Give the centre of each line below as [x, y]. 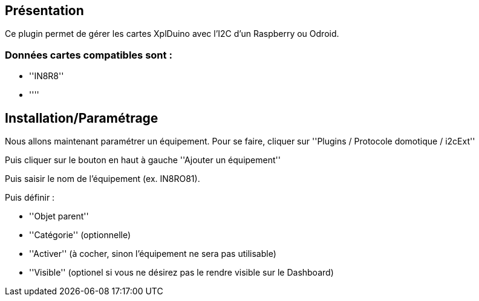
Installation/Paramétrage [82, 118]
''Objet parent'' [59, 216]
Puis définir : [30, 198]
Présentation [44, 11]
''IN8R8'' [47, 76]
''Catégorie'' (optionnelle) [80, 235]
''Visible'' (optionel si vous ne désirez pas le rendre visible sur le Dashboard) [181, 273]
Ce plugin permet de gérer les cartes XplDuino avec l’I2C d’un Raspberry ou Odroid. [172, 34]
